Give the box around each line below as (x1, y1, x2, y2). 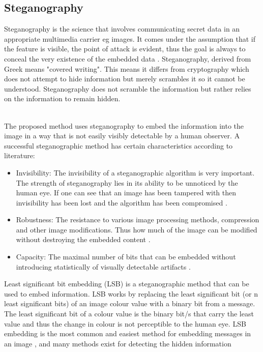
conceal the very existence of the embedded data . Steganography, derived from (4, 53, 251, 64)
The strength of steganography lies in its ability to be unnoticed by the (16, 177, 238, 188)
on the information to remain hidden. (4, 93, 121, 104)
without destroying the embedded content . (16, 234, 151, 245)
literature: (4, 150, 35, 161)
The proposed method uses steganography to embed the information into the (4, 120, 244, 131)
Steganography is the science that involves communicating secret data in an (4, 23, 240, 34)
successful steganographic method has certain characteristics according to (4, 140, 233, 151)
